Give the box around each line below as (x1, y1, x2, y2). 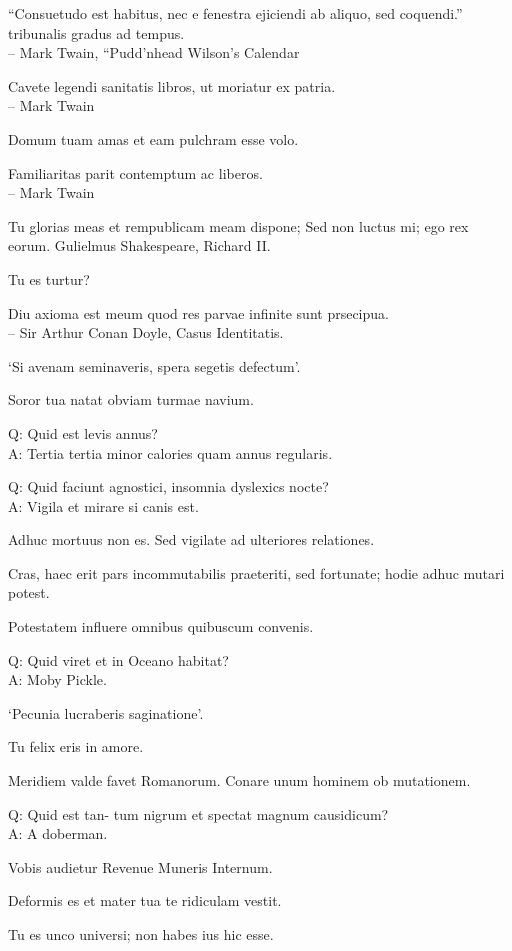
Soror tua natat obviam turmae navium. (8, 389, 254, 410)
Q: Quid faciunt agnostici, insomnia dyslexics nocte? (8, 476, 329, 497)
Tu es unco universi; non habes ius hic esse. (8, 924, 274, 944)
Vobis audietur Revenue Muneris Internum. (8, 856, 273, 877)
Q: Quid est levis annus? (8, 422, 158, 443)
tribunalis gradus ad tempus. (8, 22, 185, 43)
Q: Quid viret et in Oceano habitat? (8, 649, 229, 670)
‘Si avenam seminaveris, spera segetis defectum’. (8, 355, 301, 376)
